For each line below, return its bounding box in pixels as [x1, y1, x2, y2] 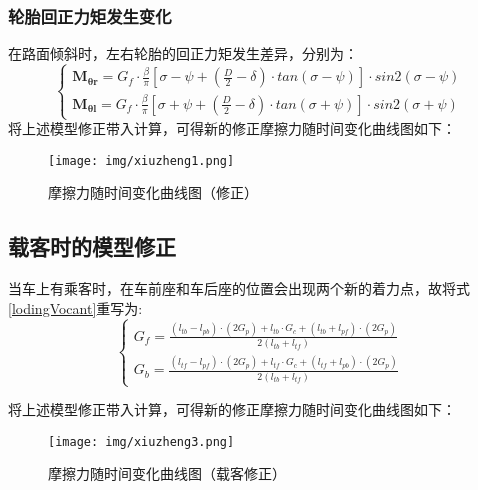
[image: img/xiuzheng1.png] [48, 153, 235, 168]
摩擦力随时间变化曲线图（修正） [48, 182, 258, 203]
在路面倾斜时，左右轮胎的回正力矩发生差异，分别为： [8, 43, 358, 64]
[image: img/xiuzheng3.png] [48, 434, 235, 449]
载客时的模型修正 [8, 231, 176, 262]
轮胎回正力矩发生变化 [8, 3, 172, 28]
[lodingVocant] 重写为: [8, 297, 143, 318]
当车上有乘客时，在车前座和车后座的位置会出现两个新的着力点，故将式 [8, 278, 470, 299]
